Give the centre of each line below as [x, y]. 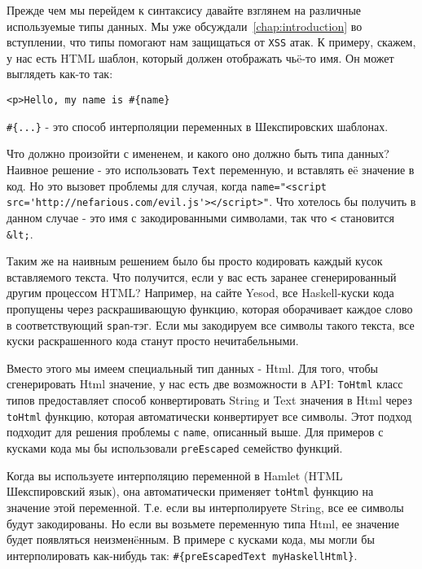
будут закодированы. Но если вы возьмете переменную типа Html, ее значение [203, 523]
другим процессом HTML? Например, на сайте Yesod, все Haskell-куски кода [200, 293]
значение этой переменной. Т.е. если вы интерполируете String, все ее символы [205, 507]
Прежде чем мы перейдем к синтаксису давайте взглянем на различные [184, 10]
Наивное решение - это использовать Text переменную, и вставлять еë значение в [211, 169]
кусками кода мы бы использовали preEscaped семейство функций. [175, 448]
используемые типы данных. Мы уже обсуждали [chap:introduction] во [185, 26]
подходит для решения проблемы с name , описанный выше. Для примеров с [195, 432]
